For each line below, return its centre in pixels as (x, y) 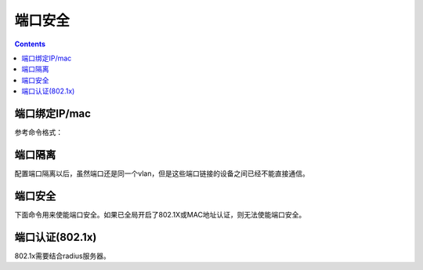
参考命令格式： (38, 133)
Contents (30, 44)
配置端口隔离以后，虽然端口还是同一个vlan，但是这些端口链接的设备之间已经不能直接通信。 (162, 173)
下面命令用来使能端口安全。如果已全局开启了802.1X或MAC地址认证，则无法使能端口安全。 (160, 214)
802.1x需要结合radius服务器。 (62, 256)
